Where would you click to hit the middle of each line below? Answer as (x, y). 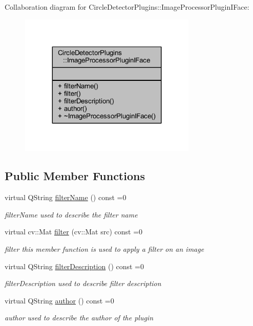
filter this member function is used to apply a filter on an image (104, 249)
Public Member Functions (75, 176)
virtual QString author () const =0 (59, 300)
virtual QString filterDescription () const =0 (75, 266)
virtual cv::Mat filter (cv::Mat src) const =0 (74, 232)
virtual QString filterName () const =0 (66, 197)
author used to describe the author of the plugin (79, 318)
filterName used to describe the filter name (71, 214)
